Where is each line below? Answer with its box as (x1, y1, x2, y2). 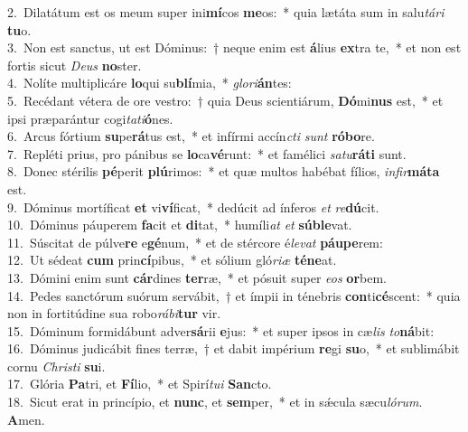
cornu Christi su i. (7, 356, 106, 375)
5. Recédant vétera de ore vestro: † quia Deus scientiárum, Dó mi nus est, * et (7, 90, 444, 109)
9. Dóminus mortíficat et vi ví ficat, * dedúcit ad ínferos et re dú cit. (7, 197, 379, 216)
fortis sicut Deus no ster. (7, 55, 142, 74)
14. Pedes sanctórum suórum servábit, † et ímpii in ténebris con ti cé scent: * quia (7, 286, 461, 305)
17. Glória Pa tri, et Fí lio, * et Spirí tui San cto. (7, 374, 272, 393)
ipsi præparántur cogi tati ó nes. (7, 108, 173, 127)
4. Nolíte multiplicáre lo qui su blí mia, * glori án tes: (7, 73, 292, 92)
